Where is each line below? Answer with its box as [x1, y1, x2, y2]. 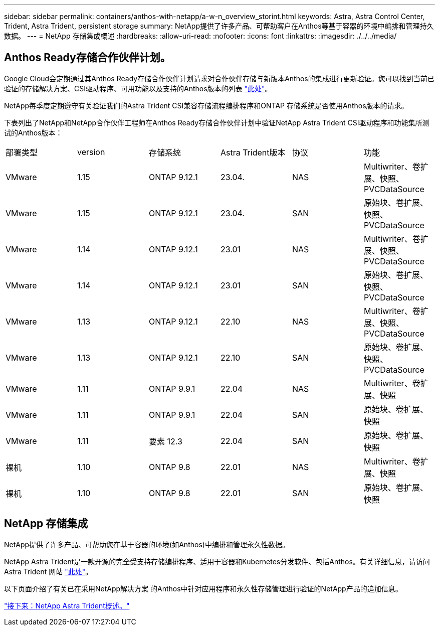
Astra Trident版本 [220, 147, 286, 158]
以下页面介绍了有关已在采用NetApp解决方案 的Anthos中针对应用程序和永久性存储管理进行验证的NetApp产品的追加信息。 [4, 584, 402, 593]
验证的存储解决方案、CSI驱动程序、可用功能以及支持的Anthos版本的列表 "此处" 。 [4, 84, 272, 93]
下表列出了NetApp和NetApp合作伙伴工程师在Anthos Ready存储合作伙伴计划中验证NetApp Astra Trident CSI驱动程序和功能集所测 [4, 118, 429, 127]
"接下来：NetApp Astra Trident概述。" [4, 601, 130, 610]
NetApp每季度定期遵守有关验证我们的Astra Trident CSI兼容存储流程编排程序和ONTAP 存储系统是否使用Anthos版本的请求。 [4, 101, 408, 110]
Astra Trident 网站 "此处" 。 [4, 567, 93, 576]
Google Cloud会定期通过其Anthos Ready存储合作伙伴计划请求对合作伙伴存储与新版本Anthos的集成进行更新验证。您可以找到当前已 [4, 74, 434, 83]
